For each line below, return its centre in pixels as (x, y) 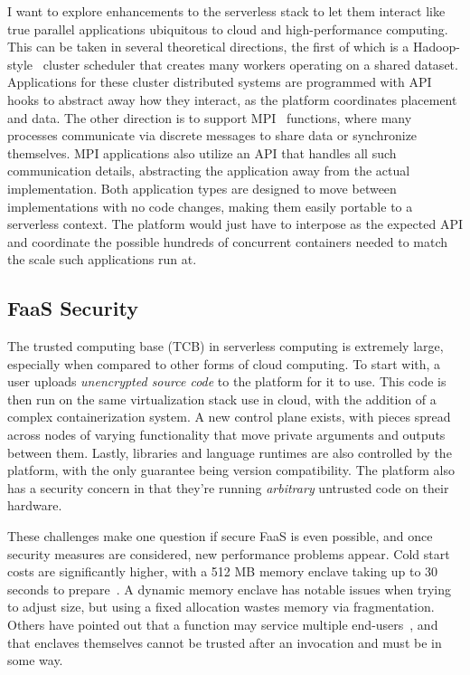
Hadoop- (437, 47)
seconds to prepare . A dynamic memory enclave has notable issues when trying (229, 589)
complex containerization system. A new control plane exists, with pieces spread (229, 417)
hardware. (35, 505)
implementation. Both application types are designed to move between (202, 188)
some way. (35, 660)
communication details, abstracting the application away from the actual (209, 171)
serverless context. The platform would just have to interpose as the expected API (235, 224)
